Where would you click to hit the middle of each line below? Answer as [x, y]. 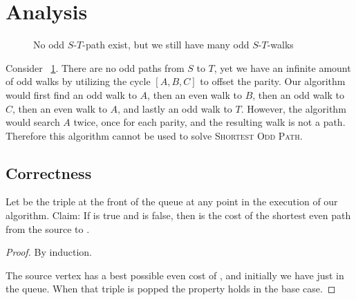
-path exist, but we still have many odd [166, 45]
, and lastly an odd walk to [175, 108]
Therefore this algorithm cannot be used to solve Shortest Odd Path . [154, 135]
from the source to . [48, 228]
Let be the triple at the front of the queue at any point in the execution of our [172, 201]
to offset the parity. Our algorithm [273, 81]
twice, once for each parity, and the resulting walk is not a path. [209, 122]
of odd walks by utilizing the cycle [78, 81]
